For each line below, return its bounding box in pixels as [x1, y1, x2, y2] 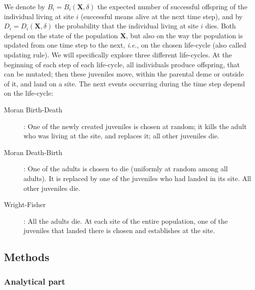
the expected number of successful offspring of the [97, 1, 248, 11]
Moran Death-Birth [4, 147, 63, 157]
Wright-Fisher [4, 199, 46, 210]
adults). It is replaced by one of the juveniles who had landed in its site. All [24, 173, 251, 183]
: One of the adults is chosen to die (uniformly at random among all [24, 163, 228, 174]
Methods [4, 249, 50, 264]
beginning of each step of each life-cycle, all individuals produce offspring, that [4, 59, 240, 69]
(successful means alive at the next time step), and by [80, 11, 243, 21]
